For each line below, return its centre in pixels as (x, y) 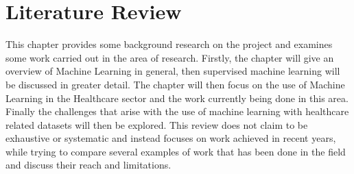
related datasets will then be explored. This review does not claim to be (157, 124)
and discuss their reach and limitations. (88, 165)
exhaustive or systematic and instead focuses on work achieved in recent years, (171, 138)
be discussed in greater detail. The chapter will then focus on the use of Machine (175, 84)
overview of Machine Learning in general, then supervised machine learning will (173, 71)
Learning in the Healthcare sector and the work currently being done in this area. (177, 98)
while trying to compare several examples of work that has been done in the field (176, 151)
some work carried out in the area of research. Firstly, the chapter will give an (170, 57)
